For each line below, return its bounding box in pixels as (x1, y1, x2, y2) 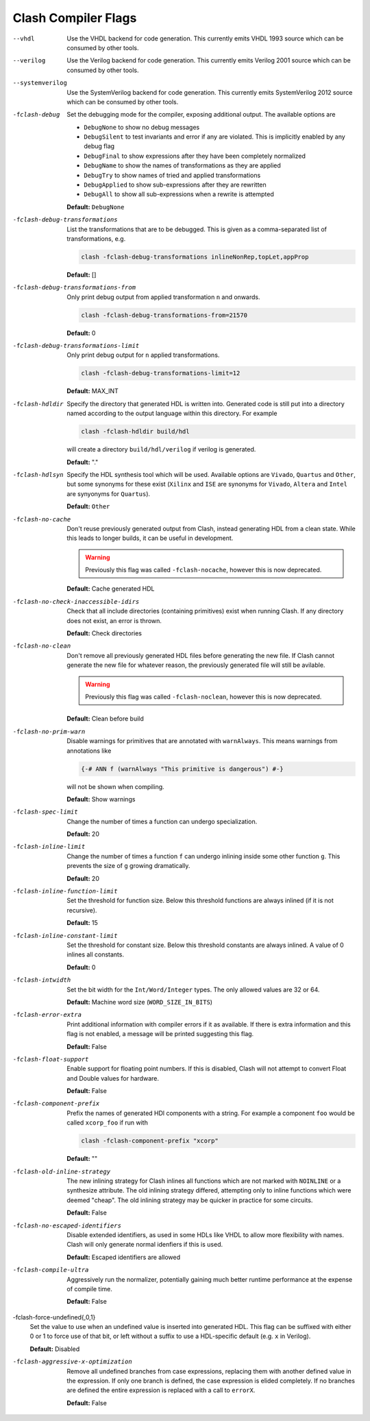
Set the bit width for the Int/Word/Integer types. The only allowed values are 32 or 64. (66, 985, 320, 994)
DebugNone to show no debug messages (84, 123, 200, 131)
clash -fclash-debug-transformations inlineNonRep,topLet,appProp (81, 253, 309, 261)
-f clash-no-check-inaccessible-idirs (12, 598, 140, 605)
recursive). (66, 906, 97, 914)
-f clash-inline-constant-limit (12, 932, 118, 939)
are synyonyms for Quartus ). (66, 489, 151, 497)
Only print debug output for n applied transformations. (66, 351, 220, 360)
